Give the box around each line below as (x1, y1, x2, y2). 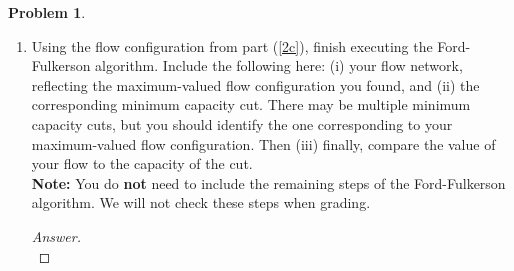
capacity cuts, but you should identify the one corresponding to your (31, 113, 453, 134)
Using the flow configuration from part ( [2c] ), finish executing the (31, 35, 433, 56)
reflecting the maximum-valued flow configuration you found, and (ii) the (31, 74, 480, 95)
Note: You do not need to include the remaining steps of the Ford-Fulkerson (31, 172, 506, 193)
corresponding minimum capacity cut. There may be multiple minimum (31, 94, 471, 115)
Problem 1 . (8, 2, 86, 22)
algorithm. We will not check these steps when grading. (31, 192, 371, 213)
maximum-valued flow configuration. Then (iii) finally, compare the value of (31, 133, 496, 154)
